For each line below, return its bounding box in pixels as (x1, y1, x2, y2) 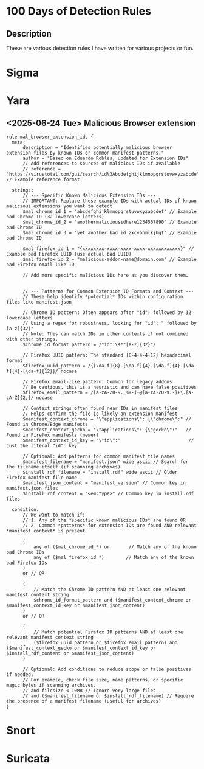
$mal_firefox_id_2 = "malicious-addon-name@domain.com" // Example (22, 257, 197, 263)
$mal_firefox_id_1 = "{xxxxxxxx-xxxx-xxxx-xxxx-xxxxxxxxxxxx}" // (22, 246, 194, 252)
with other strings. (6, 336, 59, 343)
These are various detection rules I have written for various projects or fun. (6, 44, 194, 52)
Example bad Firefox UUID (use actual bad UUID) (6, 251, 132, 257)
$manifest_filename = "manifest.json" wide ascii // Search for (22, 459, 189, 465)
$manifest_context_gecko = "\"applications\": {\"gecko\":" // (22, 427, 191, 433)
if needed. (6, 672, 34, 678)
